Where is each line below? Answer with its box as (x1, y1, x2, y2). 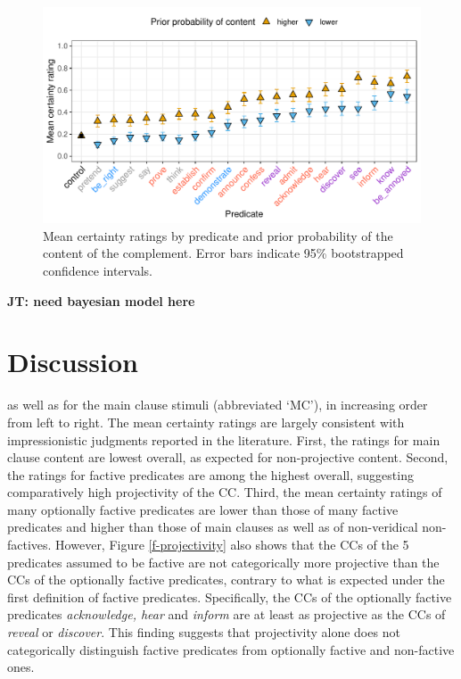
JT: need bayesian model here (7, 291, 195, 310)
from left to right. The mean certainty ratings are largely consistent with (7, 412, 405, 431)
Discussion (7, 344, 138, 380)
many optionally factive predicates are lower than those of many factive (7, 500, 399, 518)
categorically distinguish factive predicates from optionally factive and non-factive (7, 640, 455, 658)
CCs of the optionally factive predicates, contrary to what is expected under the (7, 570, 445, 589)
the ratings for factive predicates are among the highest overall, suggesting (7, 465, 414, 484)
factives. (7, 535, 52, 554)
